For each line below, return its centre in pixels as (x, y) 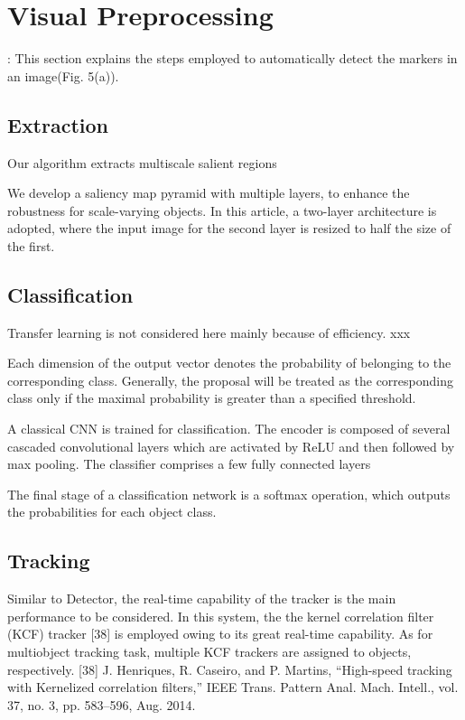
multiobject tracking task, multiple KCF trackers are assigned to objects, (209, 652)
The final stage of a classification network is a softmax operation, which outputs (229, 494)
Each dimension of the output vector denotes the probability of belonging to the (229, 363)
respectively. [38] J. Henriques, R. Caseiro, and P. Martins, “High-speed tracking (230, 669)
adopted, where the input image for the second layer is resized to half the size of (229, 228)
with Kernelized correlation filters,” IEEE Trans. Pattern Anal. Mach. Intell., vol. (233, 687)
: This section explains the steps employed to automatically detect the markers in (232, 58)
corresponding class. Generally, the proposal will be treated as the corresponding (230, 380)
